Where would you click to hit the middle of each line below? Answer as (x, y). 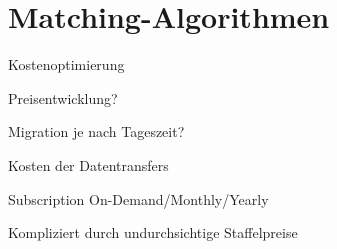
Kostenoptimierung (66, 64)
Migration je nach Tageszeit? (96, 131)
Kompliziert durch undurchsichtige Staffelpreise (153, 232)
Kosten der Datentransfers (88, 164)
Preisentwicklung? (63, 97)
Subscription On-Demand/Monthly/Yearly (138, 198)
